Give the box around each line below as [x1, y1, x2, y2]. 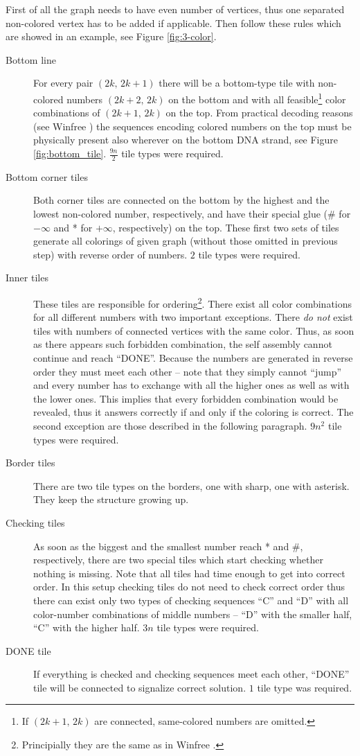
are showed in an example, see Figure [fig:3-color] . [6, 29, 217, 44]
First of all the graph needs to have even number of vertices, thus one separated [6, 2, 345, 16]
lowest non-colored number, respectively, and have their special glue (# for [33, 206, 351, 221]
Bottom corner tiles [6, 169, 88, 184]
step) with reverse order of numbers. [33, 247, 188, 261]
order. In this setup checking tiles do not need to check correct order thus [33, 579, 345, 594]
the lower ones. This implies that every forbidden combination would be [33, 391, 339, 405]
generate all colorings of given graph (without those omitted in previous [33, 234, 338, 248]
